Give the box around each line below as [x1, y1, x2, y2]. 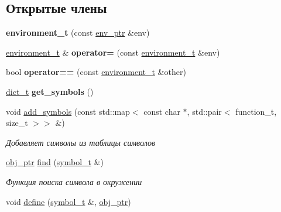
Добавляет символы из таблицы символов [6, 136, 155, 148]
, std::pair [187, 105, 222, 117]
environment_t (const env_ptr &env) [6, 26, 150, 39]
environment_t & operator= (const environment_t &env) [6, 46, 220, 58]
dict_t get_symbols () [6, 85, 94, 97]
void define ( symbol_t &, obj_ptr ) [6, 195, 131, 207]
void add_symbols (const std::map [6, 105, 130, 117]
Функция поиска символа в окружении [6, 175, 142, 187]
